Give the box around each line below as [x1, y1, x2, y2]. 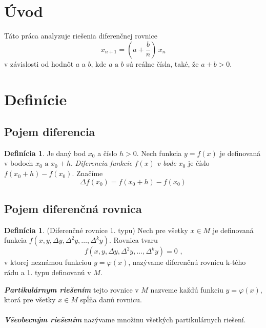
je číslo [188, 158, 210, 168]
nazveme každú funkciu [150, 284, 223, 295]
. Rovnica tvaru [109, 235, 158, 245]
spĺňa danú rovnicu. [80, 294, 142, 305]
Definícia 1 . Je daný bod [4, 147, 86, 158]
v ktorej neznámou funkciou [4, 257, 92, 267]
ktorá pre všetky [4, 294, 56, 305]
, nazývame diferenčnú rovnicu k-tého [128, 257, 246, 267]
